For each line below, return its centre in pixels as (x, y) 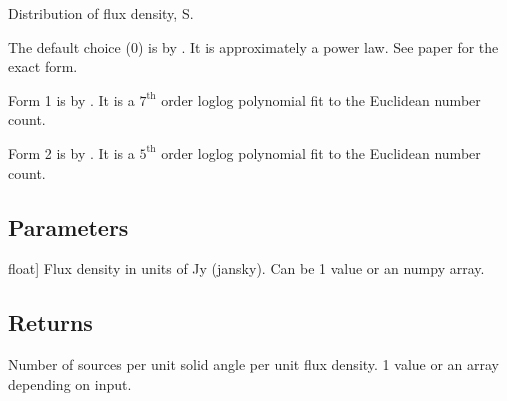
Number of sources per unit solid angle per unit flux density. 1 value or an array (254, 364)
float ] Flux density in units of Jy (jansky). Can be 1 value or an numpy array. (246, 268)
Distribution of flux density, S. (101, 13)
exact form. (43, 66)
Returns (50, 322)
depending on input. (70, 383)
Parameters (68, 226)
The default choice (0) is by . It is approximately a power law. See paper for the (253, 46)
